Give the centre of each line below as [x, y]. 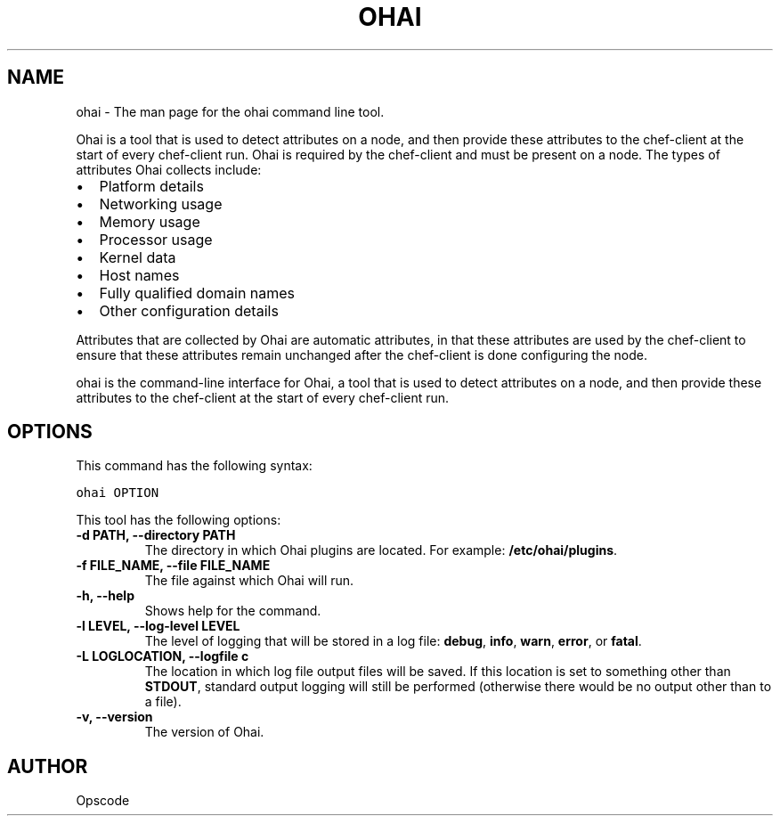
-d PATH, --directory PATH [156, 535]
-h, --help [105, 596]
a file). [163, 702]
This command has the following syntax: [194, 466]
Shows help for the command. [233, 611]
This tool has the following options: [179, 520]
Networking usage [161, 204]
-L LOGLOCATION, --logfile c [162, 656]
